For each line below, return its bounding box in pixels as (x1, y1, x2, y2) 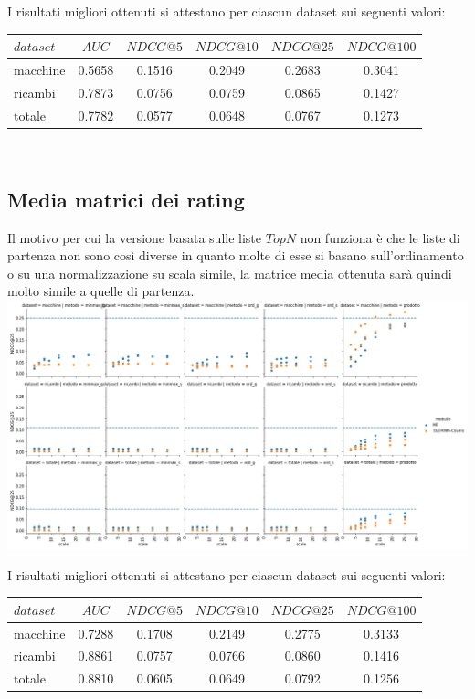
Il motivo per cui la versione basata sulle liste (7, 228, 262, 247)
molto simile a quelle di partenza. (7, 281, 195, 301)
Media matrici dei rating (7, 185, 245, 213)
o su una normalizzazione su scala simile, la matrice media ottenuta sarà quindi (7, 263, 452, 282)
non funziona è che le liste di (300, 228, 460, 247)
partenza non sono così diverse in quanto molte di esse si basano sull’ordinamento (7, 246, 464, 265)
